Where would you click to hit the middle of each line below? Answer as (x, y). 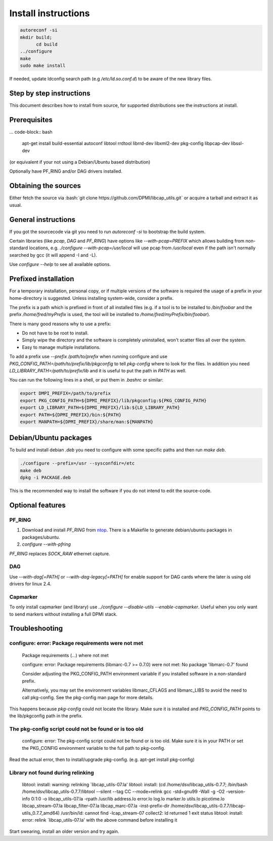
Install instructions (50, 13)
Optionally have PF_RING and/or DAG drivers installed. (66, 171)
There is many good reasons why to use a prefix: (60, 324)
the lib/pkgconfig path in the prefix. (46, 716)
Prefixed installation (42, 279)
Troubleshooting (36, 628)
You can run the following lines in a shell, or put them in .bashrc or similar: (86, 380)
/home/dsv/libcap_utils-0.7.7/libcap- (208, 806)
